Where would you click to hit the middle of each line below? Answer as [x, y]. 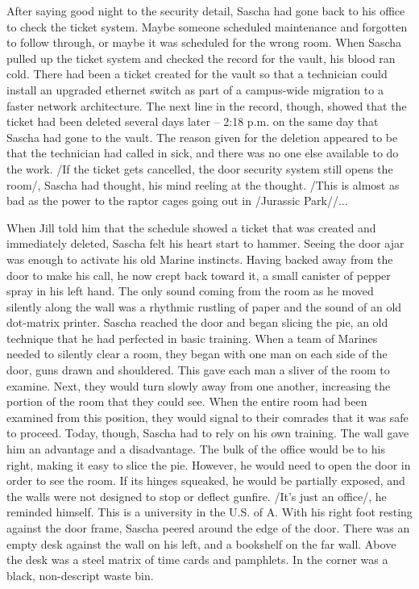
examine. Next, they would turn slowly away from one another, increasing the [199, 385]
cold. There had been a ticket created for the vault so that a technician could [197, 74]
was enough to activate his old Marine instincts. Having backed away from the [200, 259]
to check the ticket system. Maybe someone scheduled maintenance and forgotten [207, 26]
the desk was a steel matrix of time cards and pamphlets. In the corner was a [197, 560]
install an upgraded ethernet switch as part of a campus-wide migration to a [195, 89]
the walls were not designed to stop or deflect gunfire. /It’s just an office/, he [197, 496]
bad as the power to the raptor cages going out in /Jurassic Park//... [177, 201]
